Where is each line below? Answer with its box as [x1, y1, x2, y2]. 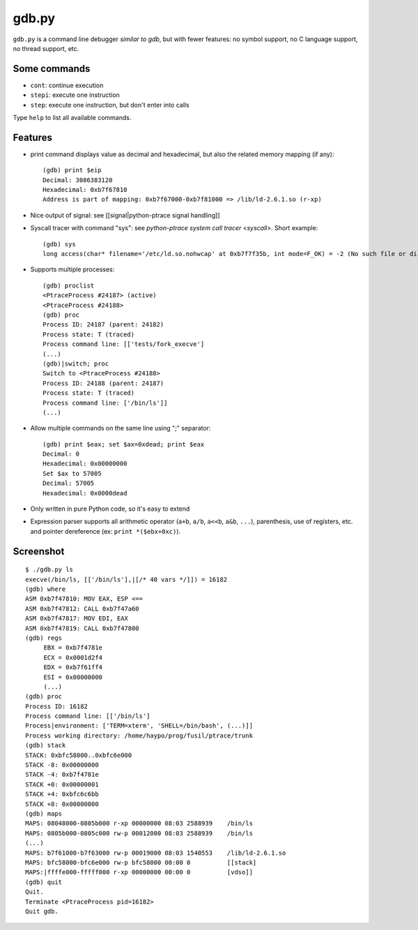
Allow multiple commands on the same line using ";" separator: [30, 424, 211, 433]
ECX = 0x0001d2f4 [43, 653, 103, 661]
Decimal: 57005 [42, 479, 95, 488]
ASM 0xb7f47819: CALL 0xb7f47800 [25, 624, 139, 632]
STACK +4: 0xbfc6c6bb [25, 790, 99, 798]
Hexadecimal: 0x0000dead [42, 489, 127, 497]
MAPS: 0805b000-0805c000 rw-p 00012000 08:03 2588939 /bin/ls [25, 829, 254, 837]
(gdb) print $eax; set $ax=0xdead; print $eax [42, 440, 205, 448]
